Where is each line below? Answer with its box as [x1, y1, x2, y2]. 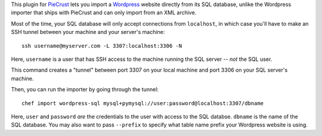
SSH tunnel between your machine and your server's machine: [11, 29, 165, 36]
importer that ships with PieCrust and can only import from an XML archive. [11, 9, 197, 16]
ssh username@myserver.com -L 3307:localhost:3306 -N [21, 42, 182, 49]
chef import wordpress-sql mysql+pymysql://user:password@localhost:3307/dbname [21, 100, 264, 107]
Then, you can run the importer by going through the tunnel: [11, 86, 159, 93]
